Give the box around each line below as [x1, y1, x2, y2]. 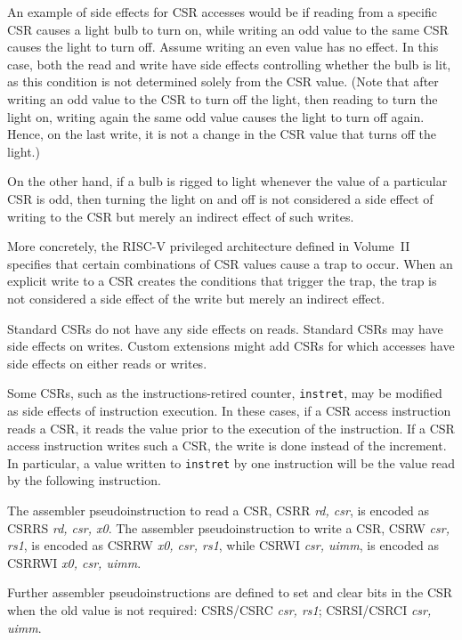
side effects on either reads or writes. [7, 353, 207, 372]
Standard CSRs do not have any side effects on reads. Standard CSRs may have [7, 319, 443, 337]
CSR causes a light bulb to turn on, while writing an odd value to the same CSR [7, 20, 449, 38]
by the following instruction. [7, 471, 161, 490]
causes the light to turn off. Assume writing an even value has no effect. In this [7, 37, 439, 56]
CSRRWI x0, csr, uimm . [7, 553, 142, 571]
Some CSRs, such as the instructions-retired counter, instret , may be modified [7, 384, 442, 402]
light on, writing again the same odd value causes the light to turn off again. [7, 107, 425, 126]
